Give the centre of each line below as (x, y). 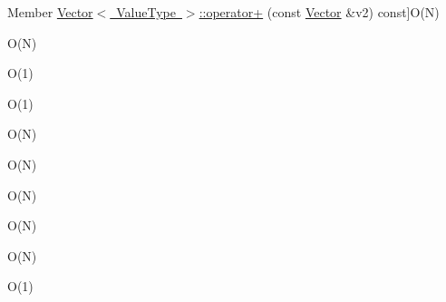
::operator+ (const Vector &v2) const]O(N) (319, 12)
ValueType (146, 12)
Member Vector (50, 12)
